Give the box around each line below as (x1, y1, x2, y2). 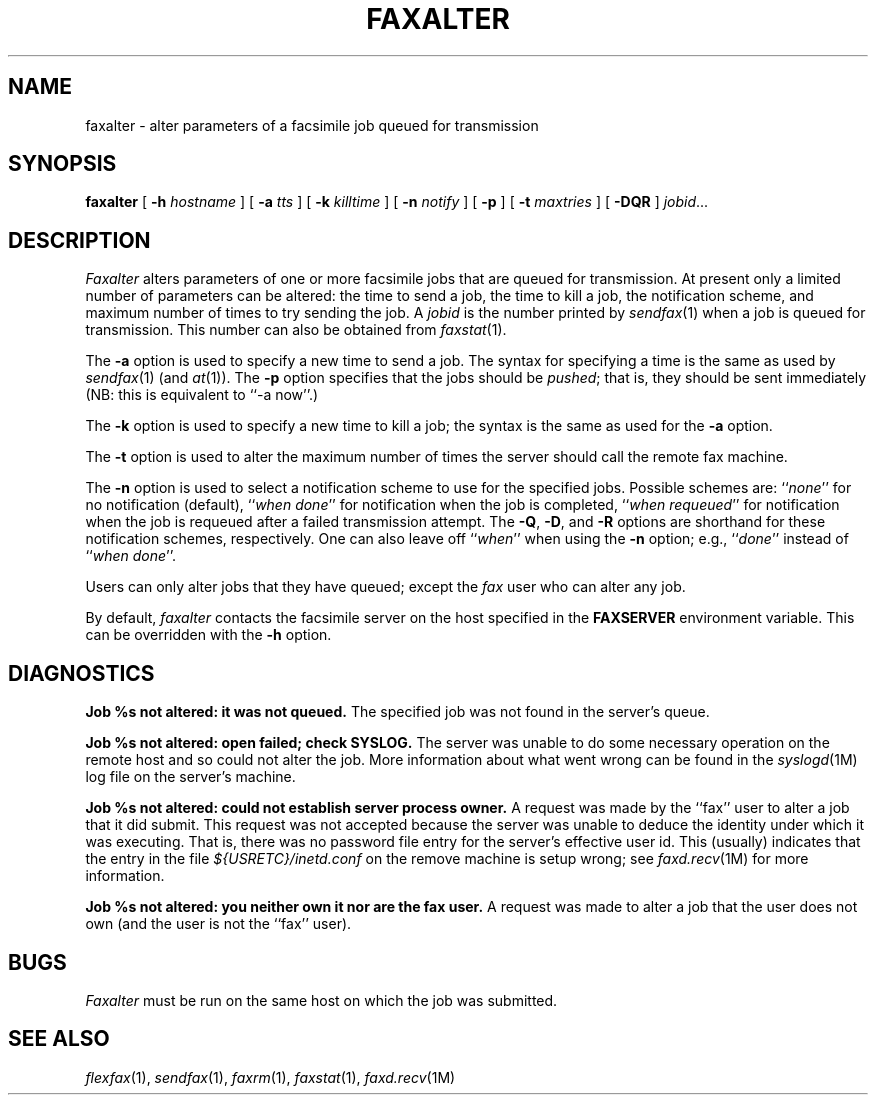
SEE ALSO (8, 1026, 110, 1052)
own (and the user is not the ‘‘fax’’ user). (85, 915, 352, 933)
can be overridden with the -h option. (85, 626, 332, 644)
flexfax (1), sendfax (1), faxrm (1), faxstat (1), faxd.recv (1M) (85, 1068, 456, 1086)
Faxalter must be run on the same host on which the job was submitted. (85, 991, 558, 1009)
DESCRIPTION (8, 227, 151, 253)
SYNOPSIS (8, 151, 117, 177)
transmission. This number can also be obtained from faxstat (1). (85, 321, 507, 339)
